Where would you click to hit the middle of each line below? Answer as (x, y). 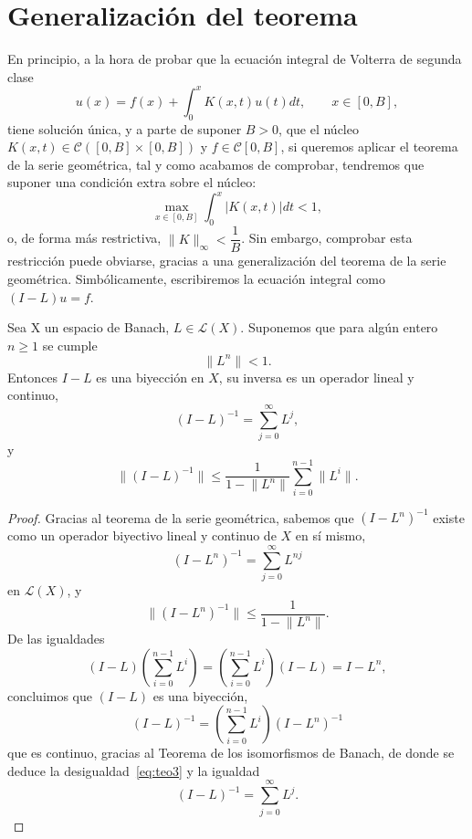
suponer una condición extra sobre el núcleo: (132, 182)
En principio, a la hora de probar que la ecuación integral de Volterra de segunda (235, 59)
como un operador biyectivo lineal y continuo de (142, 535)
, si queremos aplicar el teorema (369, 147)
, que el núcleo (319, 128)
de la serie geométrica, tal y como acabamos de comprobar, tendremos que (216, 164)
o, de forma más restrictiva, (84, 238)
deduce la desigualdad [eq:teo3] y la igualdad (134, 770)
